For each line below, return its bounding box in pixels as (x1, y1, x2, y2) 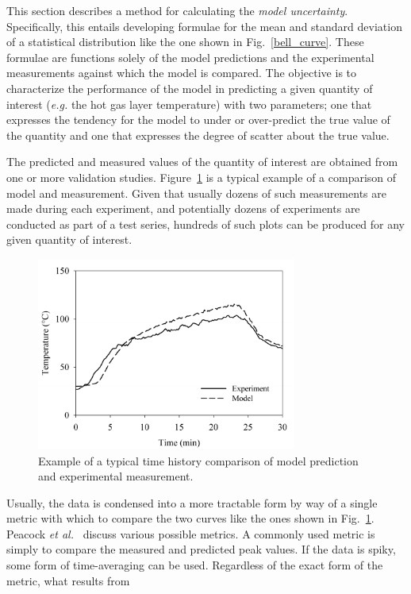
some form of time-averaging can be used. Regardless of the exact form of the (6, 557, 383, 573)
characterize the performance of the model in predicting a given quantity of (6, 79, 373, 96)
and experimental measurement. (38, 468, 194, 484)
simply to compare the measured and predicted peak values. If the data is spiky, (6, 541, 396, 557)
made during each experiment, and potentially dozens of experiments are (6, 200, 360, 217)
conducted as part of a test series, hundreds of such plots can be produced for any (6, 215, 405, 232)
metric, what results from (6, 572, 130, 588)
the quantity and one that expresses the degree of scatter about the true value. (6, 126, 390, 143)
